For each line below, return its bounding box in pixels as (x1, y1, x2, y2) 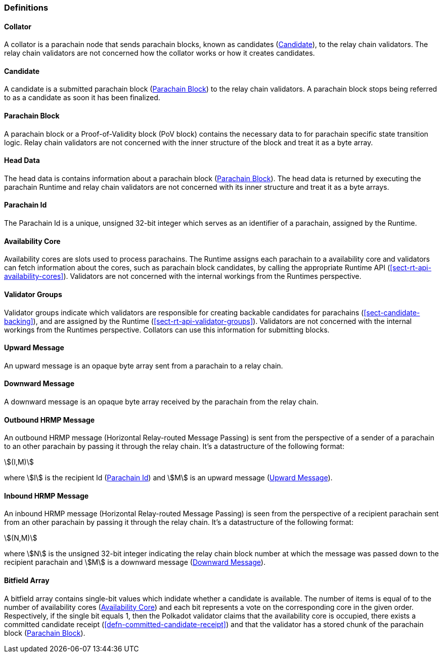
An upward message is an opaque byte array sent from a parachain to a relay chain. (4, 361, 283, 370)
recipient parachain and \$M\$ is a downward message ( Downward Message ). (4, 558, 265, 567)
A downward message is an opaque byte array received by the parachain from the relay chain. (4, 397, 319, 406)
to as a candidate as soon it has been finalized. (4, 93, 160, 102)
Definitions (4, 3, 49, 13)
